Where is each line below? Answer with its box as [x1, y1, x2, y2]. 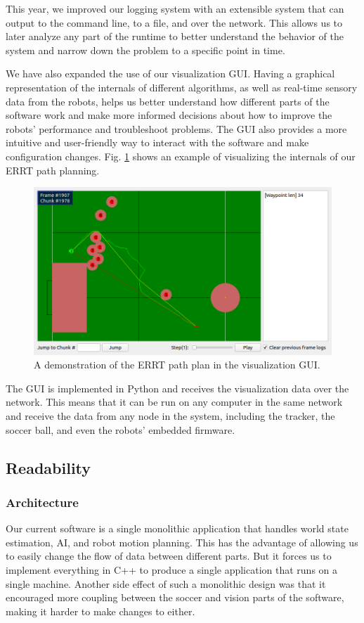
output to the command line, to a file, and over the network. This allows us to [6, 15, 343, 30]
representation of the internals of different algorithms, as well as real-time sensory [6, 79, 358, 94]
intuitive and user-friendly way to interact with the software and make [6, 135, 309, 150]
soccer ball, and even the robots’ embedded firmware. [6, 422, 235, 437]
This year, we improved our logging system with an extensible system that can [6, 1, 344, 15]
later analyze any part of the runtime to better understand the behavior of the [6, 29, 344, 44]
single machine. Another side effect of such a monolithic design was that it [6, 576, 326, 591]
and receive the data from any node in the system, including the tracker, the [6, 409, 335, 423]
